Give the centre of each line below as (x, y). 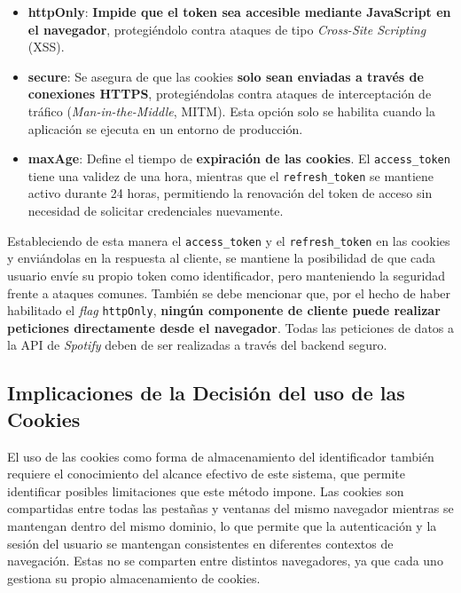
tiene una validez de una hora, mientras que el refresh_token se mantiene (231, 175)
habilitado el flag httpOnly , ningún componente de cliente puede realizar (224, 310)
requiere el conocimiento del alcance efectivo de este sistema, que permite (207, 474)
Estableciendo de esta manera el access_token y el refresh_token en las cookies (229, 240)
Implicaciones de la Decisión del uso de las (206, 393)
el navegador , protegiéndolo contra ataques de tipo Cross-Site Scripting (227, 29)
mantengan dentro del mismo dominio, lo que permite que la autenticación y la (222, 525)
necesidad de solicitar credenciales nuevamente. (156, 211)
